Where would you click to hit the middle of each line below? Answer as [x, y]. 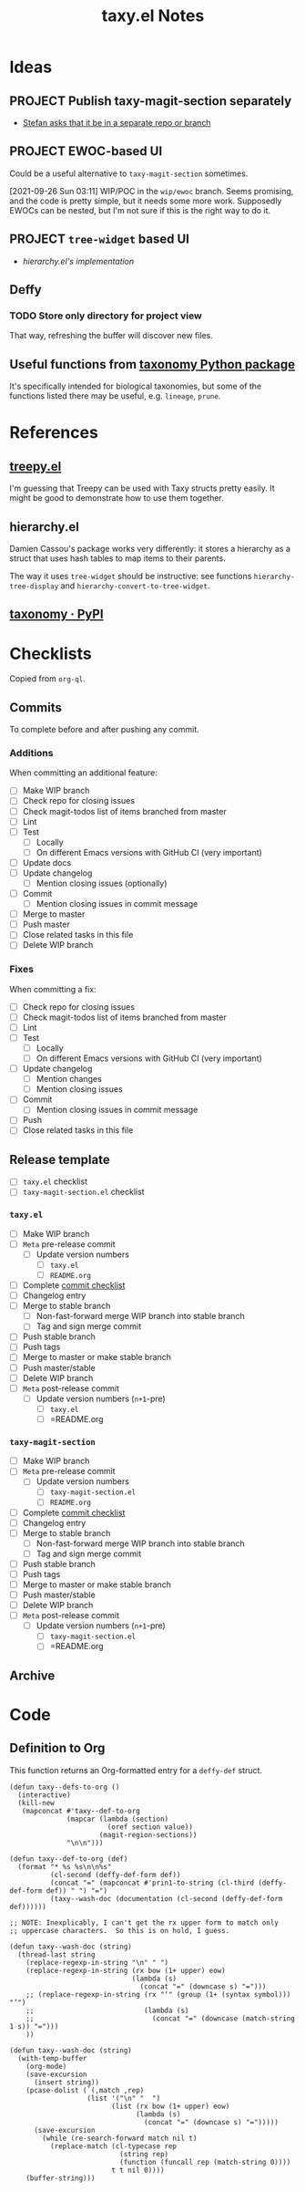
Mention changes [69, 1079]
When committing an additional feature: [83, 773]
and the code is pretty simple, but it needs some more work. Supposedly [146, 201]
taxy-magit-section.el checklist [83, 1192]
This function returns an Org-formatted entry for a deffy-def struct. [136, 1770]
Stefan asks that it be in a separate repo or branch [117, 123]
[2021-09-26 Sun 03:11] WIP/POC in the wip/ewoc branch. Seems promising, [152, 191]
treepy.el [36, 466]
